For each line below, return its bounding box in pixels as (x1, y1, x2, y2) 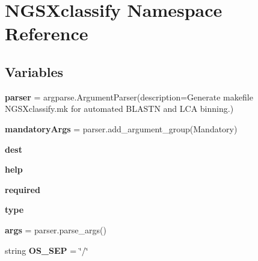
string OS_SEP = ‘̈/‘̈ (5, 244, 88, 256)
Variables (5, 62, 64, 81)
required (5, 183, 40, 195)
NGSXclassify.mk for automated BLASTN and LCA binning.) (5, 102, 234, 115)
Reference (5, 21, 88, 46)
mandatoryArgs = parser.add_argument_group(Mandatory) (5, 122, 238, 135)
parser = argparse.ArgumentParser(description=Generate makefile (5, 90, 253, 103)
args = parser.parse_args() (5, 223, 106, 236)
